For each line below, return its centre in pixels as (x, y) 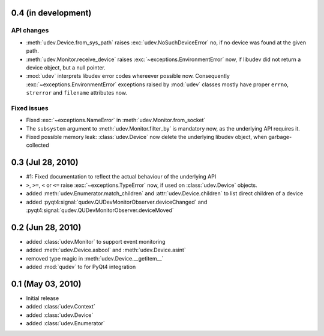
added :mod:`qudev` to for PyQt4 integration (81, 267)
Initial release (43, 298)
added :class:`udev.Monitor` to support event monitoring (96, 241)
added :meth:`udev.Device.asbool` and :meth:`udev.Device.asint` (106, 250)
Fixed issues (30, 108)
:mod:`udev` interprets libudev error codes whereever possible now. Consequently (128, 76)
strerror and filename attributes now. (76, 93)
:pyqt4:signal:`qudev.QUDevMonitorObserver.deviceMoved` (100, 210)
